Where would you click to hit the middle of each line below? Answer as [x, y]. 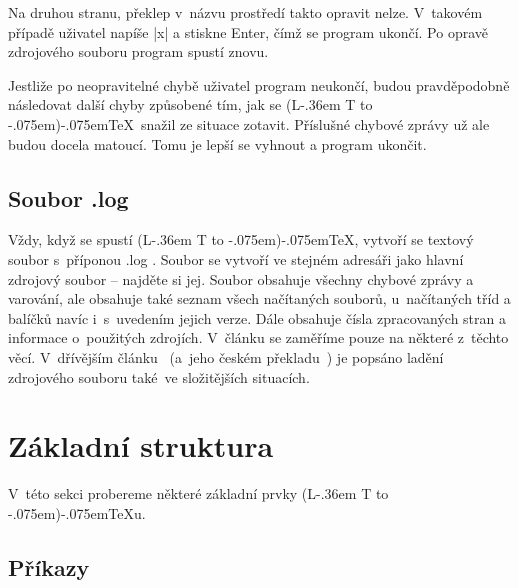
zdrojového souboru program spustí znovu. [138, 51]
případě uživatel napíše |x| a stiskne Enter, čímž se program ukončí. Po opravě [248, 31]
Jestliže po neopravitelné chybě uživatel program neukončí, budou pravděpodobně [259, 84]
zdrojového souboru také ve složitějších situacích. [159, 376]
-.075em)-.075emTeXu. [77, 512]
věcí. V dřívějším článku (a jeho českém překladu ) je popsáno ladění [226, 356]
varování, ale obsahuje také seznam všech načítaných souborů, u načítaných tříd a [259, 298]
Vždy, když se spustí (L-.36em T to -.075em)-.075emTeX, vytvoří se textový [241, 239]
